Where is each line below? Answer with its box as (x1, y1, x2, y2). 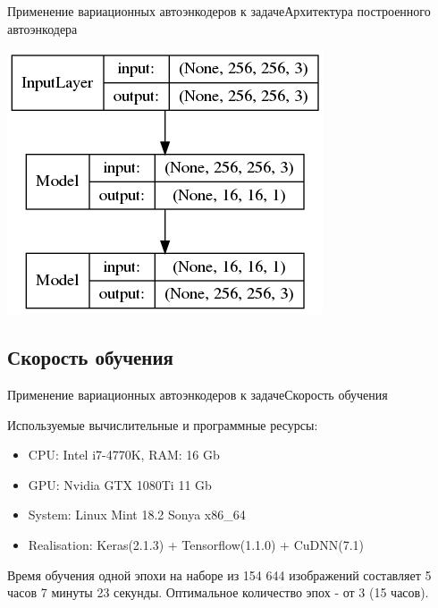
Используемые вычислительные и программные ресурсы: (7, 415, 318, 434)
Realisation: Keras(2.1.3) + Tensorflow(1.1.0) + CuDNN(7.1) (28, 535, 365, 553)
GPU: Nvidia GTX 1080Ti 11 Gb (28, 475, 212, 494)
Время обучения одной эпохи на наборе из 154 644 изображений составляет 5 (7, 565, 432, 584)
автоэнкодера (7, 19, 78, 38)
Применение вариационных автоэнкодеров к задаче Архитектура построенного (7, 2, 431, 20)
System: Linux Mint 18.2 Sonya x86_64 (28, 505, 246, 524)
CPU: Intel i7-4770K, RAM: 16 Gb (28, 445, 220, 464)
